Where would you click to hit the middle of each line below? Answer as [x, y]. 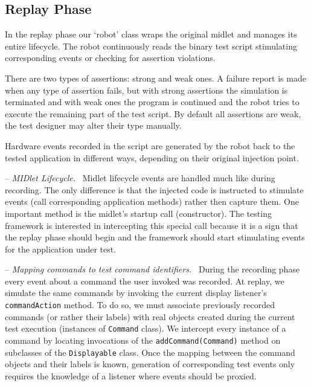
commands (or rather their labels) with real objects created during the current [150, 316]
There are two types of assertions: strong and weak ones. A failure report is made [155, 78]
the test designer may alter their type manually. [93, 125]
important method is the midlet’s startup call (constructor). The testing [138, 213]
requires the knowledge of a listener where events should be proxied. [131, 375]
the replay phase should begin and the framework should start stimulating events [155, 237]
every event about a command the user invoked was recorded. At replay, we [145, 281]
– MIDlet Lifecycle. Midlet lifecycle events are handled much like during [140, 178]
